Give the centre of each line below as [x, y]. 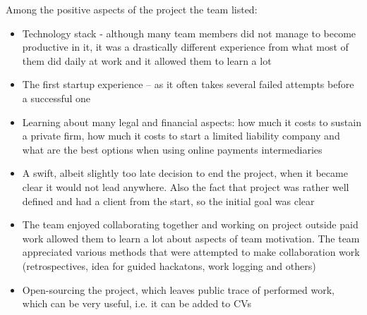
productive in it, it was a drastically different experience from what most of [185, 47]
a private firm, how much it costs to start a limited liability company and [181, 136]
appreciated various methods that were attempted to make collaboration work [191, 252]
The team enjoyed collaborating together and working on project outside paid [190, 224]
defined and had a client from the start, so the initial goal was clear [168, 200]
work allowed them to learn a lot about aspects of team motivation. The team [191, 238]
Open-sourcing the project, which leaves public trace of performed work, [178, 289]
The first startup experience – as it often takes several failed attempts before [188, 84]
